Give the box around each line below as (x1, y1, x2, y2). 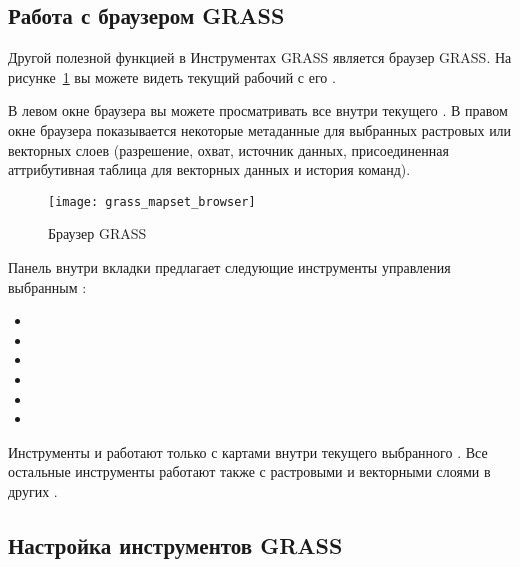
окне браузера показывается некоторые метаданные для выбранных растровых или (8, 119, 512, 140)
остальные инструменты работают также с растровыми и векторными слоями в (8, 461, 491, 482)
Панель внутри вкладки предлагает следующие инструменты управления (8, 257, 451, 278)
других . (8, 480, 58, 501)
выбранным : (8, 276, 87, 297)
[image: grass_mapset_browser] (48, 194, 256, 209)
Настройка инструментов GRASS (8, 529, 343, 560)
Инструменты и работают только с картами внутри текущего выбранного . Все (8, 441, 488, 462)
